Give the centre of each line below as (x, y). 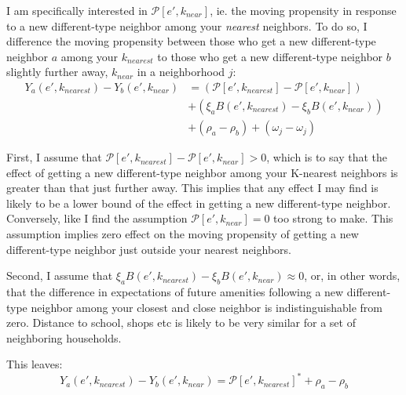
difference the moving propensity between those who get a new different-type (191, 41)
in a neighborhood (181, 72)
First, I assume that (54, 157)
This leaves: (35, 364)
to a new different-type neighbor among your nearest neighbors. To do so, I (187, 25)
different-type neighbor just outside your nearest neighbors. (149, 249)
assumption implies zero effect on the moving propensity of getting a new (183, 234)
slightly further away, (57, 72)
